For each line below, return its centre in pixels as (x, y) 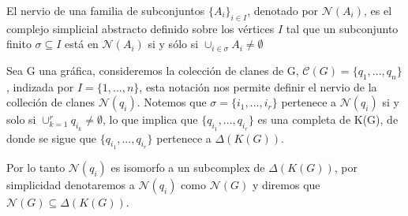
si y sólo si (173, 44)
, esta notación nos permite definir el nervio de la (258, 86)
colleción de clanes (51, 102)
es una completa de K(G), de (328, 119)
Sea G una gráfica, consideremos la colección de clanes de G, (153, 70)
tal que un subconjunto (342, 28)
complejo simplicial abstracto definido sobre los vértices (140, 28)
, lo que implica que (150, 119)
